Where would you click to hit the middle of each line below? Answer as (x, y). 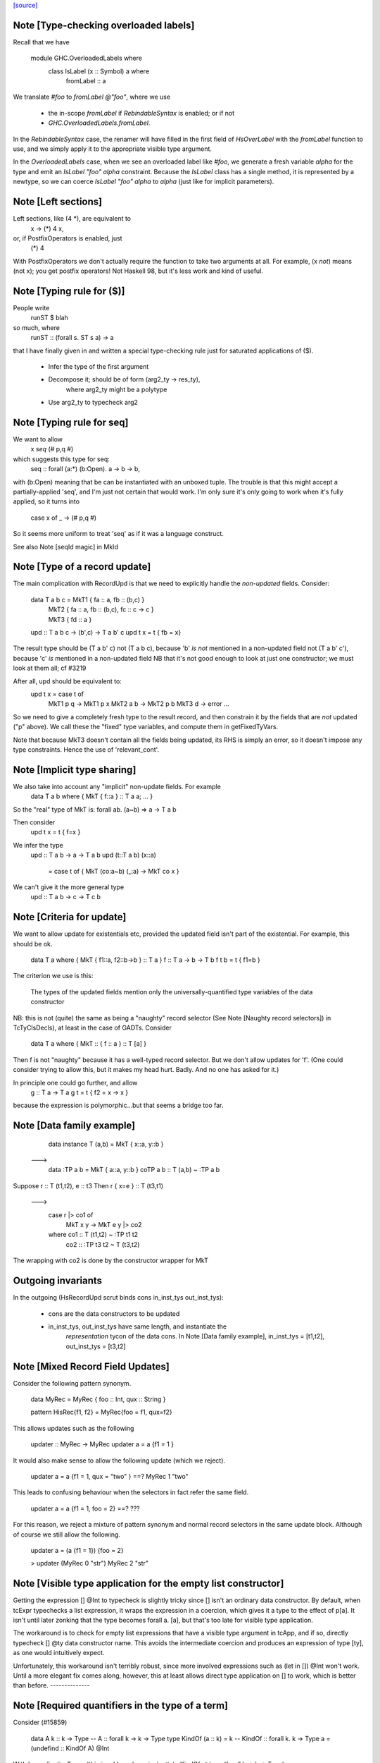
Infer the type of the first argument (99, 366)
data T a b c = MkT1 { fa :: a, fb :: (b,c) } (88, 599)
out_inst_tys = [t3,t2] (96, 1346)
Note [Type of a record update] (82, 567)
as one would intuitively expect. (59, 1653)
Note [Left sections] (57, 202)
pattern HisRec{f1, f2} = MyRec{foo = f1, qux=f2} (101, 1412)
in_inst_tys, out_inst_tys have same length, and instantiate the (138, 1326)
